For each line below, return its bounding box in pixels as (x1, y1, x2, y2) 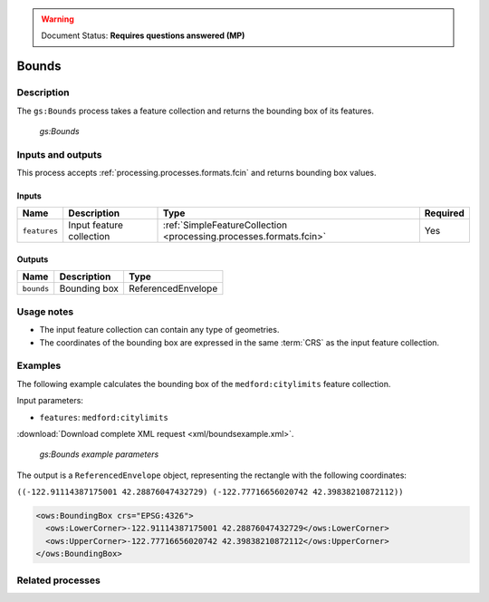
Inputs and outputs (16, 148, 102, 160)
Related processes (16, 574, 101, 587)
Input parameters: (16, 395, 83, 406)
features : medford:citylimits (39, 412, 169, 422)
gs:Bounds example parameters (39, 449, 159, 460)
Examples (16, 359, 62, 372)
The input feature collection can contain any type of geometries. (39, 325, 280, 335)
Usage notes (16, 305, 74, 317)
